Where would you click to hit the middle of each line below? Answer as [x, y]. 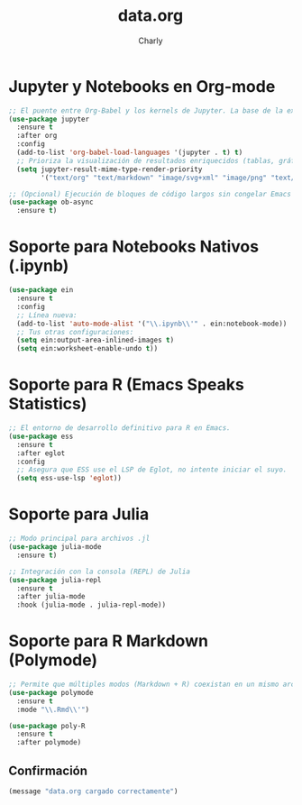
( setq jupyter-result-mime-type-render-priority [110, 169]
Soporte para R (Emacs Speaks [126, 385]
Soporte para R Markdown [109, 641]
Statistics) [48, 404]
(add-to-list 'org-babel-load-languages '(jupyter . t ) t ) [130, 153]
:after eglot [41, 453]
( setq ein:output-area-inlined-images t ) [96, 340]
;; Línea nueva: [47, 315]
